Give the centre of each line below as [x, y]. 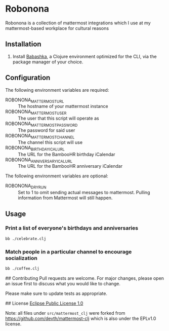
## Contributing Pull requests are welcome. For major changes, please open [85, 278]
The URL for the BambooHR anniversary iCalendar [70, 166]
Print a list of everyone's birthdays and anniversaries [72, 228]
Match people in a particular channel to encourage [69, 251]
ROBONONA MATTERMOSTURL [35, 100]
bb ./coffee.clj [22, 269]
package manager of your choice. [48, 62]
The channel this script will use [50, 142]
